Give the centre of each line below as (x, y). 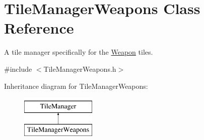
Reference (39, 28)
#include (18, 68)
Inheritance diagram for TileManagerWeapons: (76, 86)
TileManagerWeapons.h (80, 68)
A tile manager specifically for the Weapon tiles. (79, 52)
